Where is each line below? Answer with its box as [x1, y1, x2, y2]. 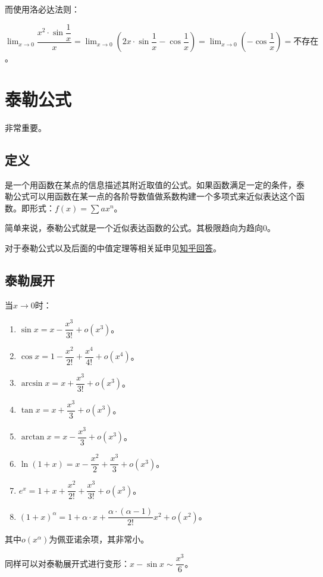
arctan [21, 433, 45, 442]
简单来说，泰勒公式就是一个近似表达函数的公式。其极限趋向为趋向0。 [5, 222, 275, 234]
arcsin [21, 379, 43, 388]
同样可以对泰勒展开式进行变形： [5, 557, 130, 569]
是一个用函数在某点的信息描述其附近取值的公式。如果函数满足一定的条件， [5, 178, 296, 191]
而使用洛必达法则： [5, 3, 80, 15]
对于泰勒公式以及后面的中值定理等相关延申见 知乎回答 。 [5, 241, 221, 254]
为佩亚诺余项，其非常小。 [49, 533, 149, 545]
